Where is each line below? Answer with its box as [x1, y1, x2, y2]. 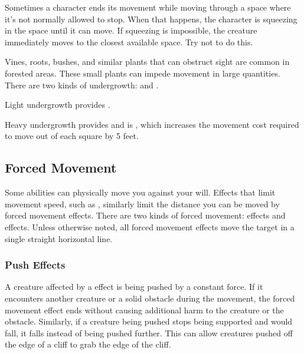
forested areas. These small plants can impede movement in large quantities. [5, 67, 280, 79]
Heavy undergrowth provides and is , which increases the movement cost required [5, 118, 299, 130]
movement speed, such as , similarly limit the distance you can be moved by [5, 197, 280, 210]
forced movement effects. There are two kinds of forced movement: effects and [5, 209, 286, 221]
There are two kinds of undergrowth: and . [5, 78, 159, 91]
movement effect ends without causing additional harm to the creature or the [5, 303, 284, 316]
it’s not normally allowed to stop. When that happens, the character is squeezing [5, 12, 298, 25]
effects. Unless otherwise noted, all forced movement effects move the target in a [5, 220, 295, 233]
